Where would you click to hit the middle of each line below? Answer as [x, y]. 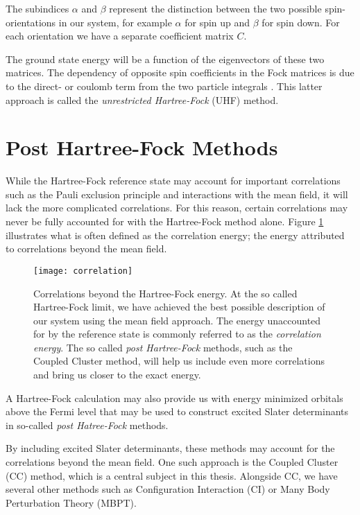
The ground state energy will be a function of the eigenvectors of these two [165, 59]
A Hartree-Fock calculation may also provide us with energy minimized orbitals [174, 398]
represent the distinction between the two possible [215, 8]
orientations [31, 22]
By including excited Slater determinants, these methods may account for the [170, 448]
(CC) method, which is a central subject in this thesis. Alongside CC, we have [172, 475]
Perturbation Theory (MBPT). [71, 502]
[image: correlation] [83, 271]
